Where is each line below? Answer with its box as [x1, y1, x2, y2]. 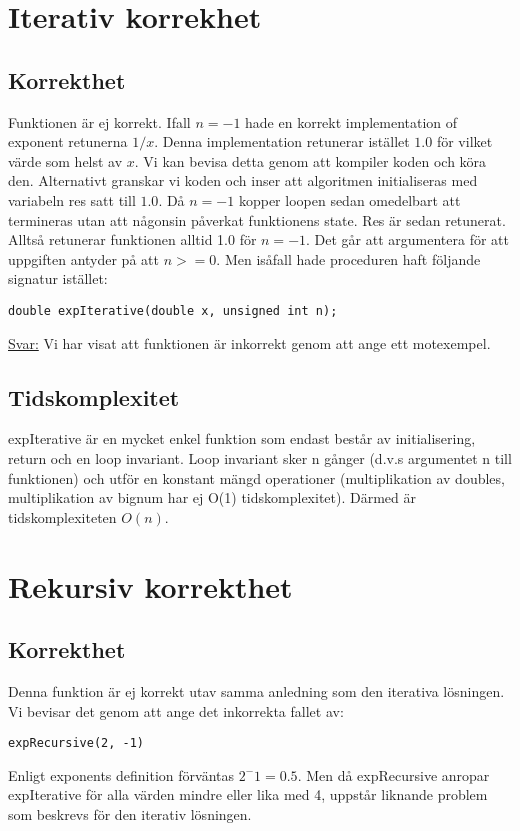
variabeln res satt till [8, 189, 136, 210]
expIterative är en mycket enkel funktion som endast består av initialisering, [8, 428, 476, 449]
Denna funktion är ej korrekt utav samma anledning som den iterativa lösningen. [8, 680, 505, 701]
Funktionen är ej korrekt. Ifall [8, 111, 191, 132]
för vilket [436, 131, 493, 152]
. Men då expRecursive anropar [297, 764, 490, 785]
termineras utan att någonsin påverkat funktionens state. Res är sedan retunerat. [8, 209, 506, 230]
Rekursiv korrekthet [8, 565, 293, 606]
